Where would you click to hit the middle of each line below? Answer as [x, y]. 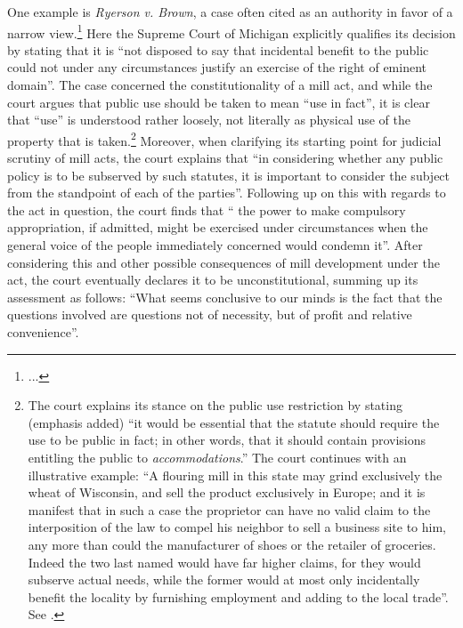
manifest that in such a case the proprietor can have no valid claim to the [229, 509]
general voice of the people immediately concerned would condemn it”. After [215, 245]
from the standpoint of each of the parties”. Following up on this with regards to [227, 193]
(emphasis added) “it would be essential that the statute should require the [234, 422]
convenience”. [43, 332]
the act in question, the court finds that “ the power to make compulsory [207, 209]
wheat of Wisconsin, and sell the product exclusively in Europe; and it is [227, 492]
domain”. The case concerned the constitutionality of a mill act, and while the [220, 85]
